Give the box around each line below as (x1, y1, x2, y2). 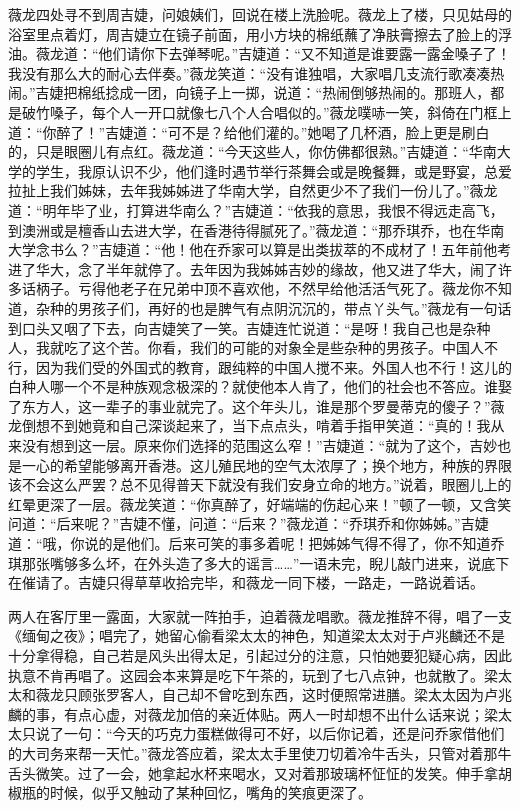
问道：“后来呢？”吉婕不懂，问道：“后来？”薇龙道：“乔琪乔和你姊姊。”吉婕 (8, 513, 489, 534)
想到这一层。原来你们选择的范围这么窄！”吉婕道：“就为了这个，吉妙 (49, 435, 498, 456)
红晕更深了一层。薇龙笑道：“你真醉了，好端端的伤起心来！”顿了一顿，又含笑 (8, 493, 512, 514)
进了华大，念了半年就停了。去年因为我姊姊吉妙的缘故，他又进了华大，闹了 (8, 258, 498, 279)
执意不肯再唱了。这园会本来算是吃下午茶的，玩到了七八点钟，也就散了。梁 (8, 664, 498, 685)
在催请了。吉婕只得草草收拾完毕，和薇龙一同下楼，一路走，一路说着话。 (8, 572, 484, 593)
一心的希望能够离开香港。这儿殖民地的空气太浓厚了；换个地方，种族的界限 (21, 454, 512, 475)
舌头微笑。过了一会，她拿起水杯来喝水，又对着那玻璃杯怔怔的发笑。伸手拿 (8, 762, 498, 783)
